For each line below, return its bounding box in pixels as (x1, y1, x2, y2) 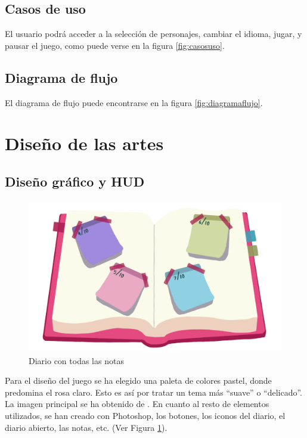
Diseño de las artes (5, 131, 164, 156)
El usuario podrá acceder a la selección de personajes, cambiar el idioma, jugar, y (5, 27, 302, 40)
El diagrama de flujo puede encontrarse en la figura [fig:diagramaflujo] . (5, 96, 263, 108)
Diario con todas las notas (29, 354, 124, 366)
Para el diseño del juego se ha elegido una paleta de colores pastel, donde (5, 374, 272, 387)
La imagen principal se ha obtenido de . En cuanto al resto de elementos (5, 397, 269, 410)
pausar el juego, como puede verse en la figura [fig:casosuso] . (5, 39, 225, 51)
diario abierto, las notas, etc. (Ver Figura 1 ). (5, 421, 168, 433)
